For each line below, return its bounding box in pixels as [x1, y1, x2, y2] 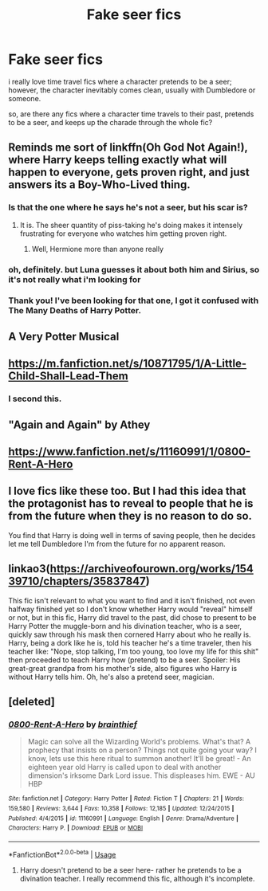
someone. [8, 93, 41, 103]
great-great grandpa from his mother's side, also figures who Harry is [8, 663, 238, 673]
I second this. [8, 393, 62, 404]
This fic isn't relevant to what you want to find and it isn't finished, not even [8, 595, 255, 605]
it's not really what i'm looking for [8, 273, 141, 285]
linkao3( [8, 562, 50, 575]
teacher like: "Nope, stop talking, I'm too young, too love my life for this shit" [8, 646, 259, 656]
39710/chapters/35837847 [8, 575, 146, 588]
